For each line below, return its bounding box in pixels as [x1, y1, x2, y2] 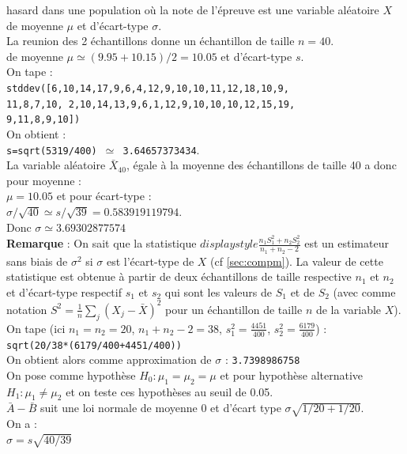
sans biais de [6, 252, 68, 269]
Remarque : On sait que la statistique [6, 235, 197, 252]
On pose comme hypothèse [6, 366, 136, 383]
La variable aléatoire [6, 157, 106, 173]
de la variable [315, 301, 382, 317]
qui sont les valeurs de [164, 283, 273, 300]
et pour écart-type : [56, 187, 152, 204]
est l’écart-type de [106, 252, 194, 269]
